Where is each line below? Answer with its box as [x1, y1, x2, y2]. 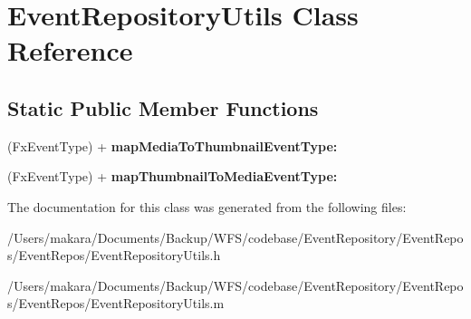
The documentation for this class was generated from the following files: [7, 197, 407, 216]
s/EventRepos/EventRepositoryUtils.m [7, 294, 225, 313]
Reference [7, 32, 133, 69]
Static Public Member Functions [7, 93, 319, 121]
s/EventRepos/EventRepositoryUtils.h [7, 246, 221, 265]
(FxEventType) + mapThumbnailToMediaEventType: [7, 167, 338, 186]
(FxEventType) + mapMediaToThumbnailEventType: [7, 136, 338, 155]
